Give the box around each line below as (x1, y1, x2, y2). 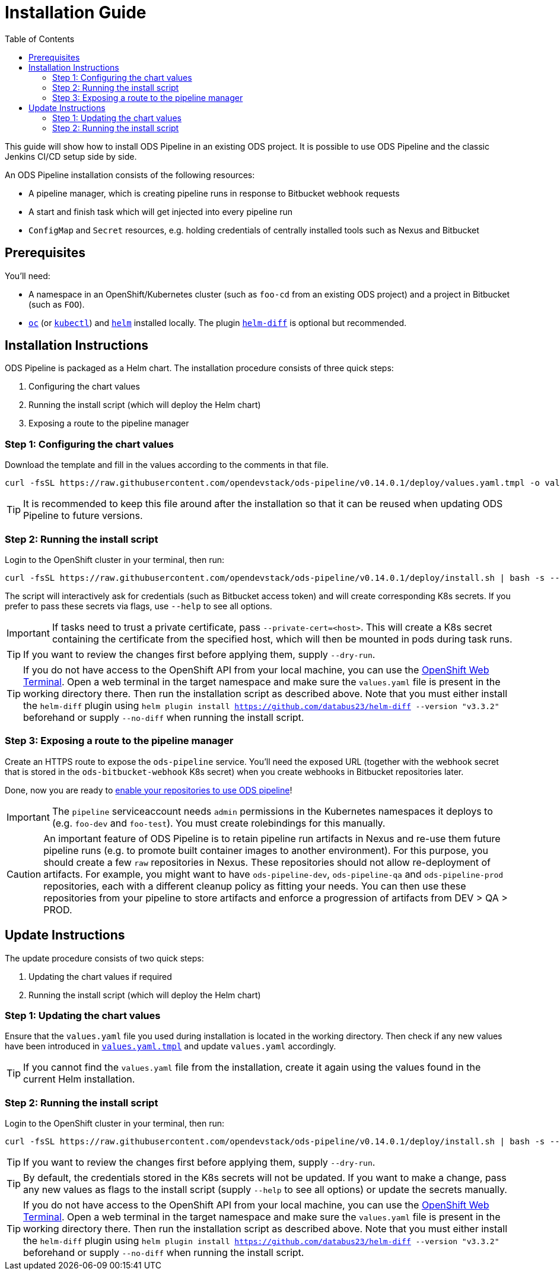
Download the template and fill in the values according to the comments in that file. (5, 460, 329, 470)
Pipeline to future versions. (23, 510, 143, 522)
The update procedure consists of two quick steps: (5, 953, 204, 963)
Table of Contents (5, 33, 75, 44)
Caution (7, 868, 42, 880)
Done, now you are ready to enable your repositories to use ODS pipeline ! (5, 784, 292, 795)
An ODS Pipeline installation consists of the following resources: (5, 169, 255, 180)
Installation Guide (5, 2, 147, 23)
